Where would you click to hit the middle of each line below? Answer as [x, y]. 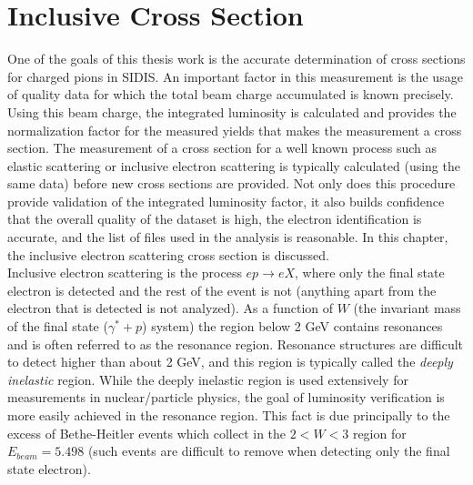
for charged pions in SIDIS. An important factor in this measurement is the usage [235, 76]
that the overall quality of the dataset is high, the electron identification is [215, 219]
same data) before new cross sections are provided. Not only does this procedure [231, 183]
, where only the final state [370, 273]
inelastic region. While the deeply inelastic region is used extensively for [208, 379]
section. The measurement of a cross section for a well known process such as [222, 148]
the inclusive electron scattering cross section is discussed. [168, 254]
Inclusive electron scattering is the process [125, 273]
